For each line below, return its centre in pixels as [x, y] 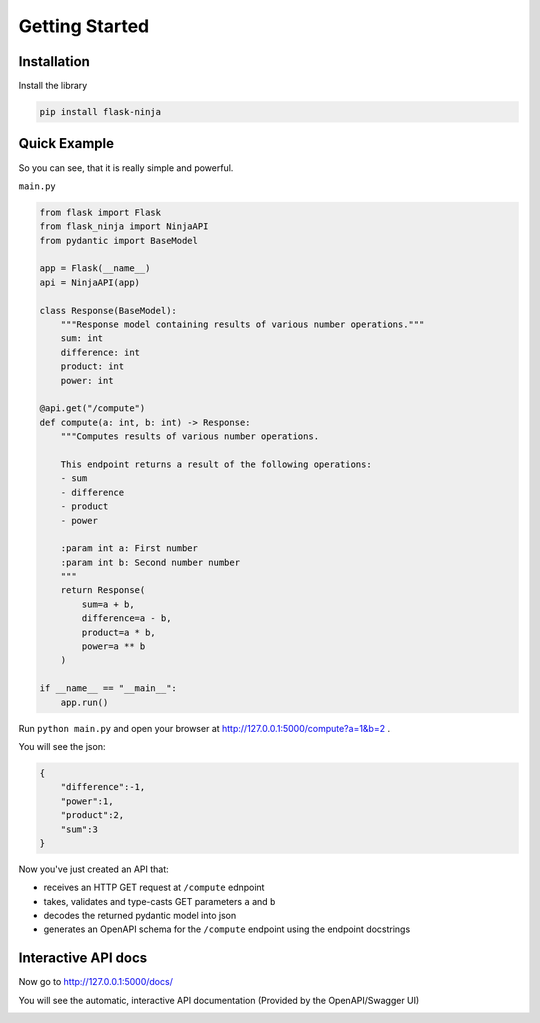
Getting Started [84, 26]
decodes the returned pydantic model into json [140, 916]
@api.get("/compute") [92, 408]
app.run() [84, 702]
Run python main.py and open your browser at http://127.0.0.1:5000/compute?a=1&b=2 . [204, 728]
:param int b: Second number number [150, 562]
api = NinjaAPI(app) [89, 282]
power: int [87, 380]
